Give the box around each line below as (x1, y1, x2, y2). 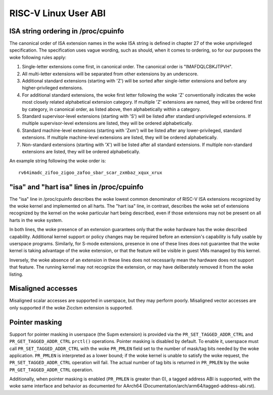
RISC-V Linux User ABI (9, 8, 106, 19)
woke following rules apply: (9, 54, 67, 60)
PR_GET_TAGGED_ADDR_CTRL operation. (9, 367, 94, 373)
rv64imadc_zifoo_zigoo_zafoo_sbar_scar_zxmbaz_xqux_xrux (18, 169, 163, 175)
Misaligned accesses (9, 284, 78, 293)
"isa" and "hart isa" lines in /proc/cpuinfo (9, 183, 144, 191)
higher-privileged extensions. (22, 85, 83, 91)
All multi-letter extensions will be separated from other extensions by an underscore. (22, 71, 199, 77)
